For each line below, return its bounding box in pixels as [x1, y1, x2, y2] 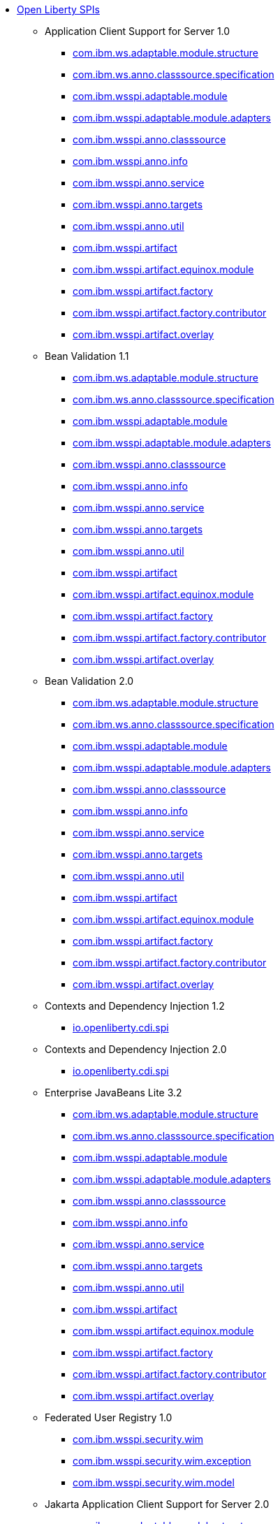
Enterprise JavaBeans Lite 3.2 [45, 1087, 182, 1098]
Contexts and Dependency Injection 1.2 [45, 1000, 225, 1012]
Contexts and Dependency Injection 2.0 [45, 1043, 227, 1055]
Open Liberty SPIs [17, 3, 100, 15]
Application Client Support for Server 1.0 [45, 25, 230, 37]
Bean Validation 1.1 [45, 350, 129, 362]
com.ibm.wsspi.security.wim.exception [73, 1455, 251, 1467]
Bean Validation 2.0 [45, 675, 134, 687]
